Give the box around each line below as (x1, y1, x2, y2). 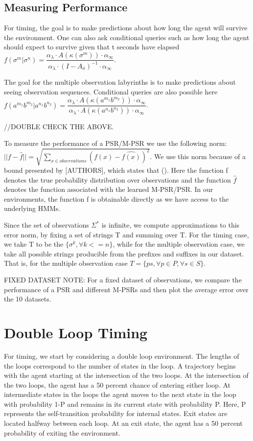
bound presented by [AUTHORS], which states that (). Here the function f (4, 165, 228, 175)
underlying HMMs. (4, 203, 61, 213)
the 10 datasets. (4, 294, 51, 304)
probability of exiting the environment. (4, 427, 120, 438)
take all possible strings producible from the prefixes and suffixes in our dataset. (4, 248, 244, 258)
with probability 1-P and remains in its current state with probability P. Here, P (4, 398, 246, 409)
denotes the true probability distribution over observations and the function (4, 174, 231, 185)
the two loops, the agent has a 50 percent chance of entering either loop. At (4, 379, 231, 390)
